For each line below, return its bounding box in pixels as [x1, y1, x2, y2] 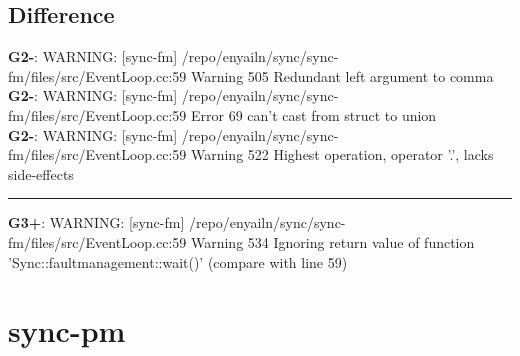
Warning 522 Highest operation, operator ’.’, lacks [190, 144, 494, 165]
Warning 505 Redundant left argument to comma [190, 65, 494, 86]
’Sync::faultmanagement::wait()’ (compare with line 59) [8, 251, 348, 272]
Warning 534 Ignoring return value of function [190, 231, 475, 252]
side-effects [8, 163, 74, 184]
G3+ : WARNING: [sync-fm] [8, 212, 185, 233]
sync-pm [8, 310, 126, 351]
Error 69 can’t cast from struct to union [190, 104, 437, 125]
